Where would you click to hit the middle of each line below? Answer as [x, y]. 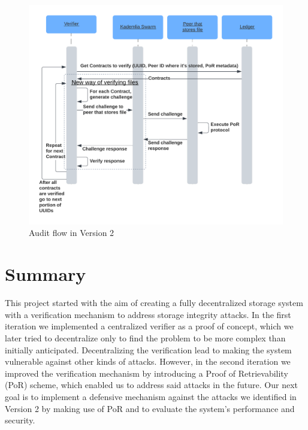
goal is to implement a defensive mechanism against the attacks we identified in [151, 396]
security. [20, 420]
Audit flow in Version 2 [72, 233]
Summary [46, 274]
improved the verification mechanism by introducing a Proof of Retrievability [147, 373]
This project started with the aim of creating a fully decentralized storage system [154, 303]
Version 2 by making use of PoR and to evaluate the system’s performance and [150, 408]
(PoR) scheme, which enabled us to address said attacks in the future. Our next [152, 385]
